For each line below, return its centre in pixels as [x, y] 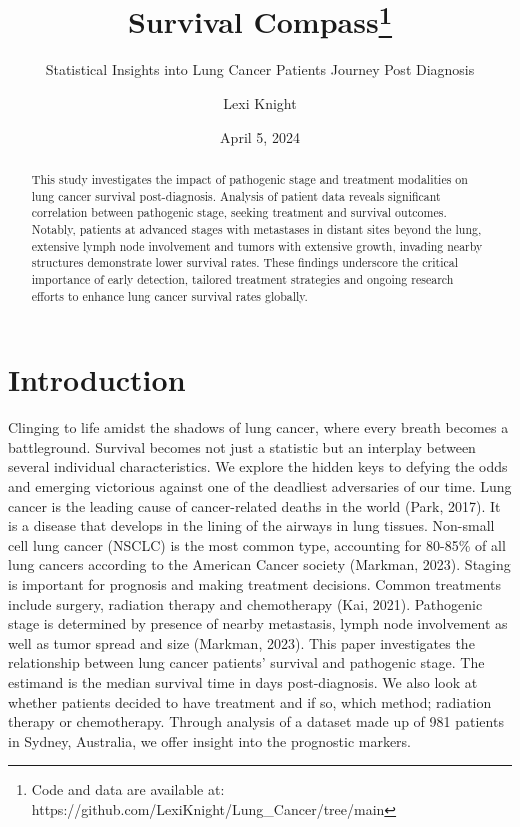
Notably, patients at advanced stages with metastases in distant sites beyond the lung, [256, 229]
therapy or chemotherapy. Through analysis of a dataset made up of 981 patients [256, 721]
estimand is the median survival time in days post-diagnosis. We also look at [243, 681]
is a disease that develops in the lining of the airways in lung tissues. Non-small [251, 525]
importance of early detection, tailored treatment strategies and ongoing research [242, 278]
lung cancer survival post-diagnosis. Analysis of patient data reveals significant [236, 195]
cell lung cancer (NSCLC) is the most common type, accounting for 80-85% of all [257, 544]
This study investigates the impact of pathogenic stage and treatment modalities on [249, 179]
